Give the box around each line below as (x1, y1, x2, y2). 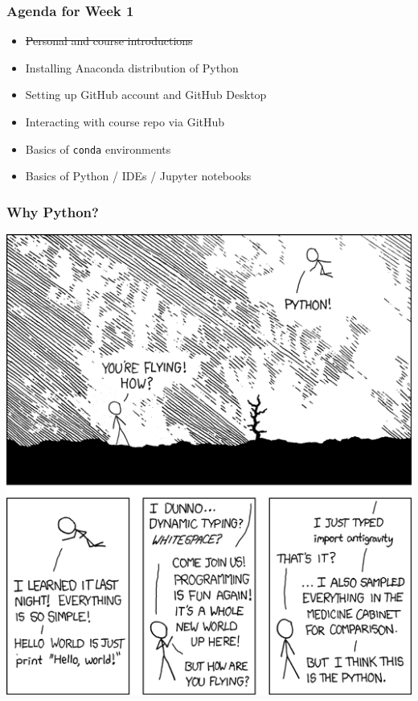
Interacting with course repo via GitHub (25, 113, 225, 130)
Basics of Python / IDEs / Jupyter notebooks (25, 167, 252, 184)
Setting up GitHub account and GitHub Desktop (25, 86, 267, 103)
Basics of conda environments (25, 140, 171, 157)
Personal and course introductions (25, 32, 193, 49)
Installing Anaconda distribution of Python (25, 59, 239, 76)
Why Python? (6, 201, 99, 221)
